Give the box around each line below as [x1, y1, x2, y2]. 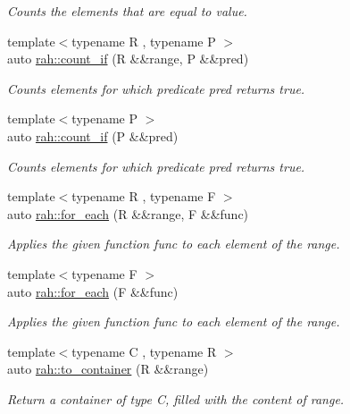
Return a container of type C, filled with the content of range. [7, 389, 345, 408]
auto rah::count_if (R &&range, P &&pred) [7, 49, 249, 68]
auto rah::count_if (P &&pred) [7, 126, 179, 145]
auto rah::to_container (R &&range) [7, 359, 209, 378]
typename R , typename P [71, 31, 216, 50]
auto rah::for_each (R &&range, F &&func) [7, 204, 249, 223]
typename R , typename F [71, 187, 216, 206]
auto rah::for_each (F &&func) [7, 282, 179, 300]
